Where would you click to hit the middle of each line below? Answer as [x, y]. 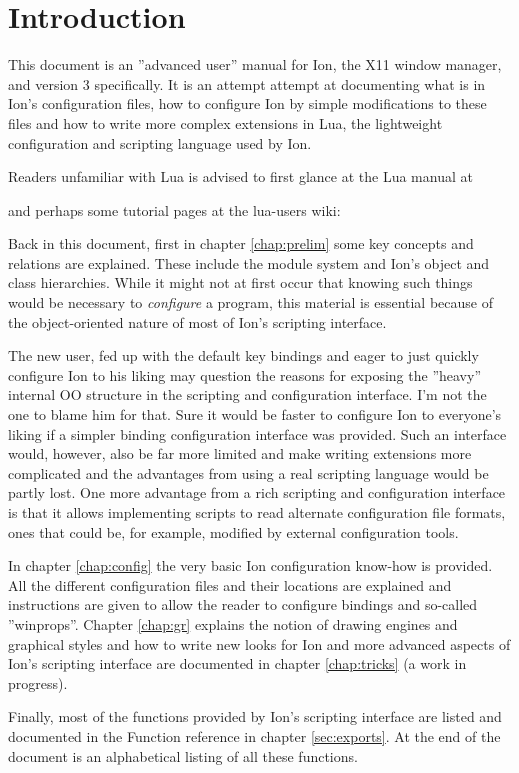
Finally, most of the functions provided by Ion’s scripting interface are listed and [255, 716]
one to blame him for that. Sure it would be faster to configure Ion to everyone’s [255, 414]
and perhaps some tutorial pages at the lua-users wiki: [174, 209]
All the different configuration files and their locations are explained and [230, 584]
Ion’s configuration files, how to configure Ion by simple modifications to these [247, 103]
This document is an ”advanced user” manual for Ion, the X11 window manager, [255, 64]
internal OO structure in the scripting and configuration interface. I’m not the [247, 394]
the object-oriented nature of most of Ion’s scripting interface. [197, 321]
